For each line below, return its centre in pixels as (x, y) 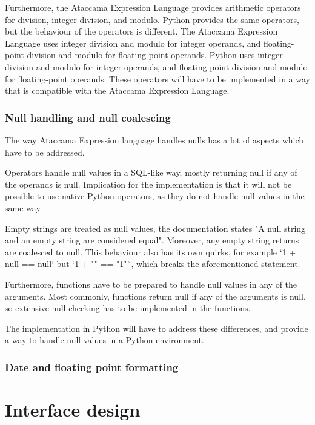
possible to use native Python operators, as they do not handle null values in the (155, 196)
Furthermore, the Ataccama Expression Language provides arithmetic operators (153, 7)
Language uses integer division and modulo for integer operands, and (133, 43)
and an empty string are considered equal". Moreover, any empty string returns (152, 240)
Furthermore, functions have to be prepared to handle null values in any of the (151, 284)
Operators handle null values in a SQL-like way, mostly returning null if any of (151, 172)
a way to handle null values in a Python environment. (104, 340)
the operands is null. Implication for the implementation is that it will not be (148, 184)
